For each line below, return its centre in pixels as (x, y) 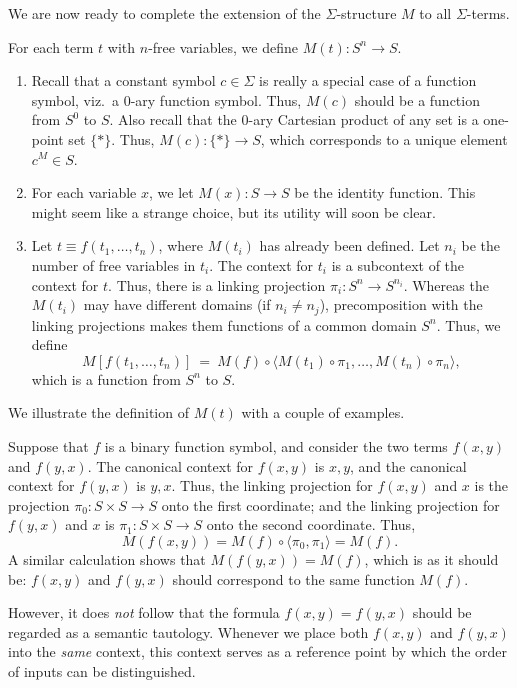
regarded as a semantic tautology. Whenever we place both (188, 631)
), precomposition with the (401, 304)
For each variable (84, 192)
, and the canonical (408, 465)
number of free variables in (113, 264)
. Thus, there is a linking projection (217, 284)
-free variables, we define (223, 46)
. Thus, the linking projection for (272, 485)
